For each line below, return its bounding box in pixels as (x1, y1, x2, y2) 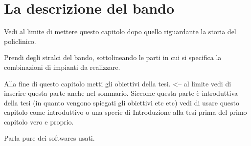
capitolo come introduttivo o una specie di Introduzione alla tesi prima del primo (4, 107, 247, 117)
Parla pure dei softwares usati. (4, 133, 95, 143)
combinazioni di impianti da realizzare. (4, 62, 120, 72)
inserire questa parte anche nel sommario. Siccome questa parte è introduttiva (4, 88, 238, 98)
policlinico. (4, 36, 36, 46)
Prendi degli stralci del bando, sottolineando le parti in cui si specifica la (4, 52, 222, 63)
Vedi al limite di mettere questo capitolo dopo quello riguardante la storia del (4, 26, 236, 37)
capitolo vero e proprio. (4, 116, 74, 126)
